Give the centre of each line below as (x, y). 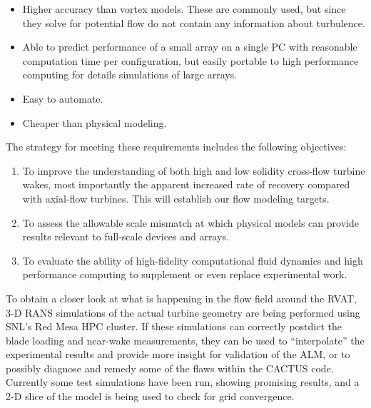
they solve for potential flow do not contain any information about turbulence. (194, 22)
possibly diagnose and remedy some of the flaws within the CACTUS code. (170, 368)
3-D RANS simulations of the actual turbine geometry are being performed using (183, 312)
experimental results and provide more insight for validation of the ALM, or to (178, 354)
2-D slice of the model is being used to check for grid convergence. (150, 396)
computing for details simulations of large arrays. (130, 75)
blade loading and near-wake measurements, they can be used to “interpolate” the (185, 340)
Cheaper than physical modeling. (95, 122)
